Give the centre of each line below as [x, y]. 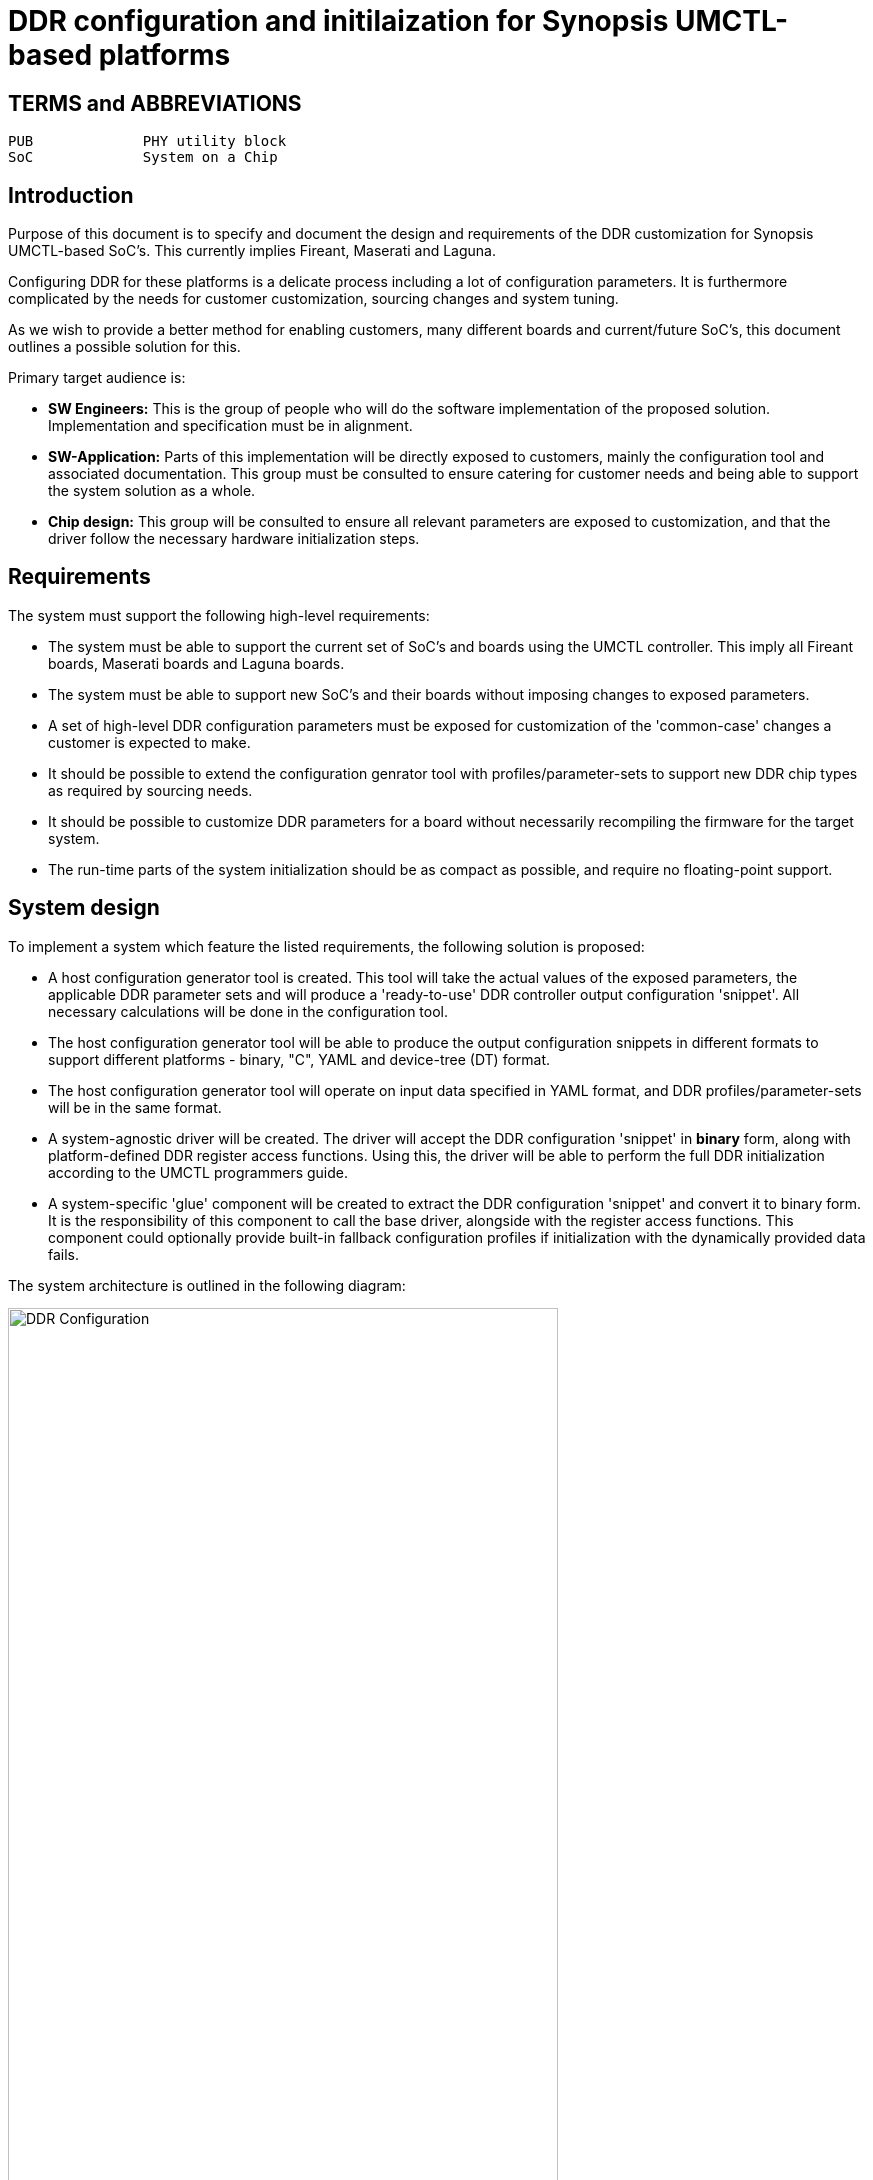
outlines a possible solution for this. [124, 347]
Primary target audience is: [97, 378]
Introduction [71, 195]
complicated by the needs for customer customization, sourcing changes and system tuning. [313, 299]
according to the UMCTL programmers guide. [198, 1172]
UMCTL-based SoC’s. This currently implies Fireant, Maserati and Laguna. [252, 251]
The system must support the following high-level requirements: [219, 615]
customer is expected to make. [149, 742]
